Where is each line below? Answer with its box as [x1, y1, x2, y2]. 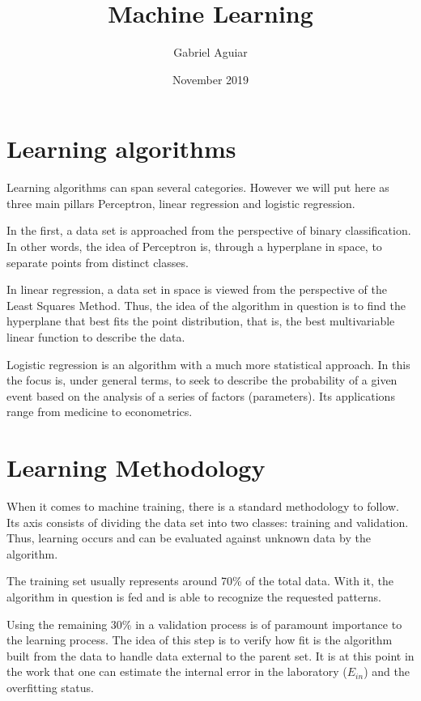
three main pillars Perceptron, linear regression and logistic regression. [6, 194, 355, 211]
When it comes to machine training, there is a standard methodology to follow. [6, 498, 399, 515]
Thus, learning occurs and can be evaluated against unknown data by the [6, 529, 371, 546]
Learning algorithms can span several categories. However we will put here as [6, 179, 389, 196]
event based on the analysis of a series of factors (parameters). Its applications [6, 387, 395, 404]
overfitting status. [6, 679, 94, 696]
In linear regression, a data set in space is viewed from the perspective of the [6, 281, 387, 298]
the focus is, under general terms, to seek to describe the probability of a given [6, 372, 398, 389]
